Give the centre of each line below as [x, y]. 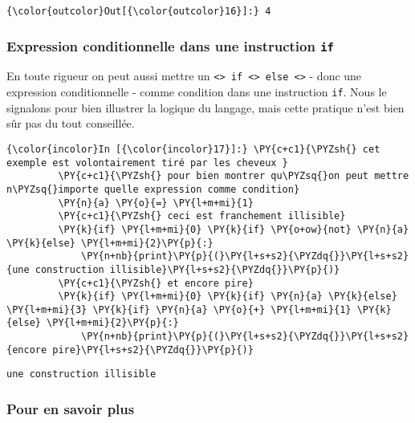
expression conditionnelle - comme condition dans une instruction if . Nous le [197, 92]
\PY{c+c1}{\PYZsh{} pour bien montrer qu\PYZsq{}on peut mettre [234, 176]
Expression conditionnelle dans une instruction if [170, 45]
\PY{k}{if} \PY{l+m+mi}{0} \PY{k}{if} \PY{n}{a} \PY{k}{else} [228, 297]
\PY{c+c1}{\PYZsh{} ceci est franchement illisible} [202, 216]
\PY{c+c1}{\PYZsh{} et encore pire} [156, 283]
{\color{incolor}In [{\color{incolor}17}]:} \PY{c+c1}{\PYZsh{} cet [193, 149]
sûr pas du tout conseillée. [71, 123]
